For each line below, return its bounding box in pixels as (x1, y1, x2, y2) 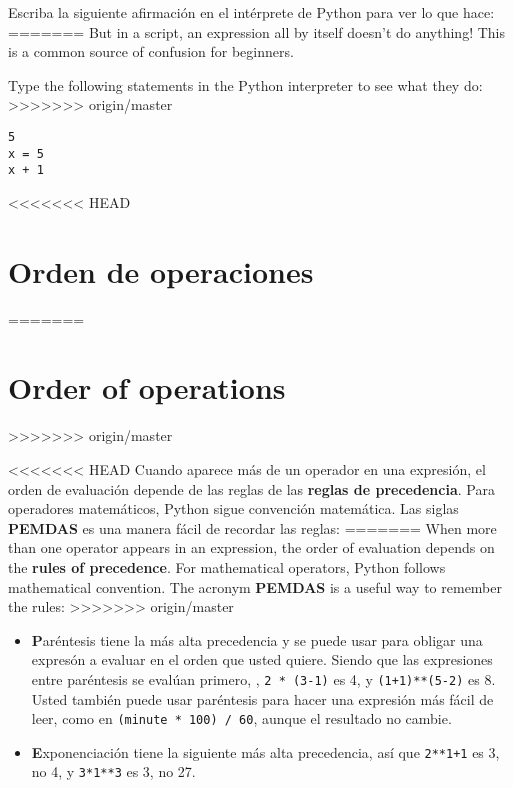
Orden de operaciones (8, 250, 314, 291)
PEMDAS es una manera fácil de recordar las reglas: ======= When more (8, 517, 497, 538)
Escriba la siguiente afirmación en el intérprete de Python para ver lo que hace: (8, 2, 495, 22)
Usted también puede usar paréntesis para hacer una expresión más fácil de (31, 688, 494, 709)
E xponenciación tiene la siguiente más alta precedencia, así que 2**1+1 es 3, (31, 741, 500, 762)
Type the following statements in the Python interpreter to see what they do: (8, 74, 483, 95)
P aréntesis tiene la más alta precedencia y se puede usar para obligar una (31, 629, 483, 650)
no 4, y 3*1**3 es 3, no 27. (31, 761, 196, 782)
